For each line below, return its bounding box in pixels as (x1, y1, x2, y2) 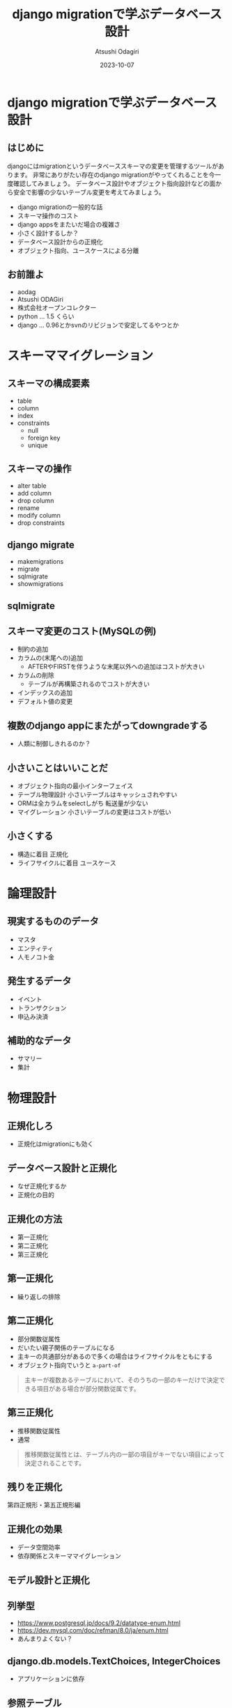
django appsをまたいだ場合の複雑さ (17, 220, 121, 229)
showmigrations (17, 580, 64, 588)
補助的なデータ (7, 1035, 72, 1047)
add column (17, 489, 52, 498)
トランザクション (17, 1003, 67, 1012)
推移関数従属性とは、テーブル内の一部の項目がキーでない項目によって (24, 1450, 225, 1459)
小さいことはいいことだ (7, 762, 108, 774)
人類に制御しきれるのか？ (17, 739, 91, 748)
